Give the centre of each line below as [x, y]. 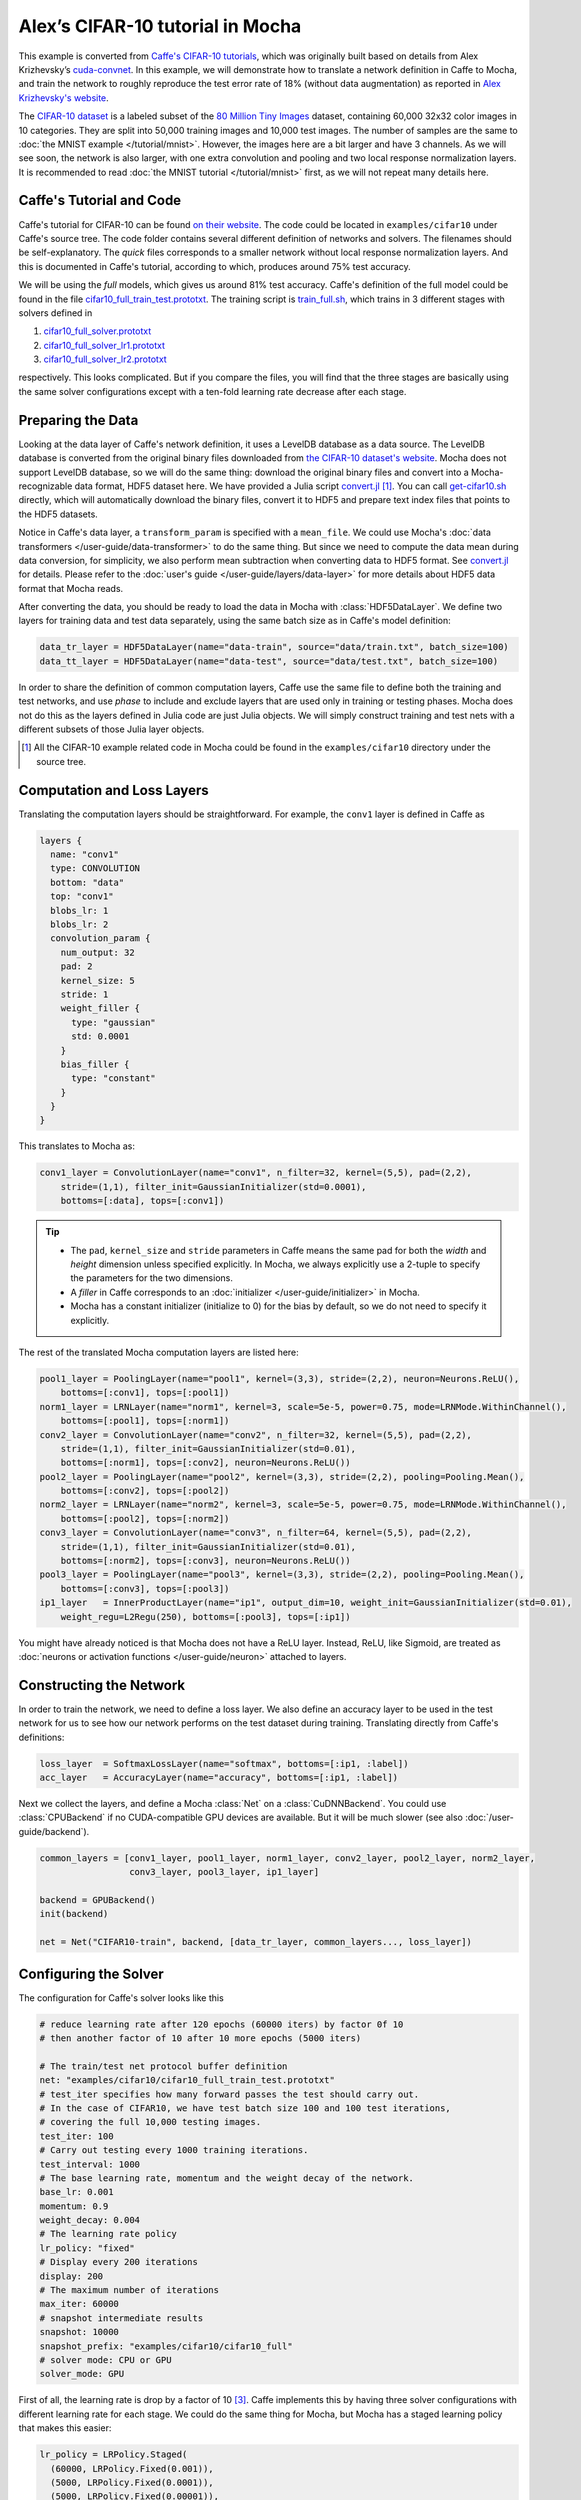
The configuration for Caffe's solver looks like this [121, 1997]
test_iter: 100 [76, 2136]
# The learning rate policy [108, 2234]
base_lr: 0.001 [76, 2192]
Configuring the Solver [91, 1973]
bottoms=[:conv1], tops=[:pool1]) [145, 1393]
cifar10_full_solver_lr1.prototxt [104, 345]
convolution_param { [100, 938]
